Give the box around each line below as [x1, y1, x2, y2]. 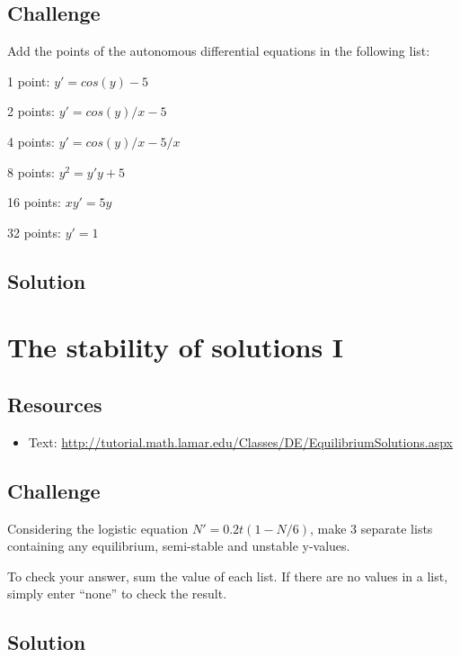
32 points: [7, 222, 61, 241]
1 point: [7, 71, 50, 90]
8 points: [7, 162, 55, 181]
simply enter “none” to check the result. [7, 584, 227, 603]
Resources [7, 390, 102, 418]
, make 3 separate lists [310, 518, 433, 537]
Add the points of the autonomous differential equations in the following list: [7, 41, 430, 60]
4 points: [7, 131, 55, 150]
